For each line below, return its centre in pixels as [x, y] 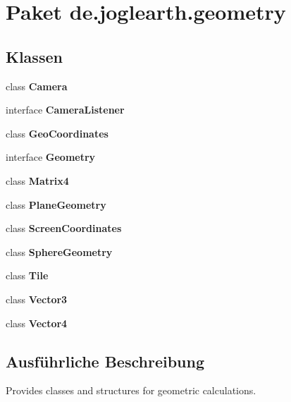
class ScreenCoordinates [64, 228]
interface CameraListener [65, 110]
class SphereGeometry [59, 251]
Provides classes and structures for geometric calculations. [131, 390]
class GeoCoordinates [57, 133]
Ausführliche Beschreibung [105, 361]
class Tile [27, 275]
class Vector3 [37, 299]
